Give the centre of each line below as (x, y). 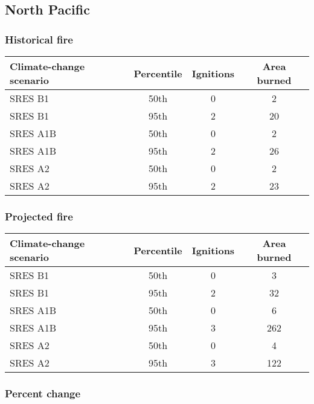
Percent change (43, 393)
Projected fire (39, 216)
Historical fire (39, 39)
